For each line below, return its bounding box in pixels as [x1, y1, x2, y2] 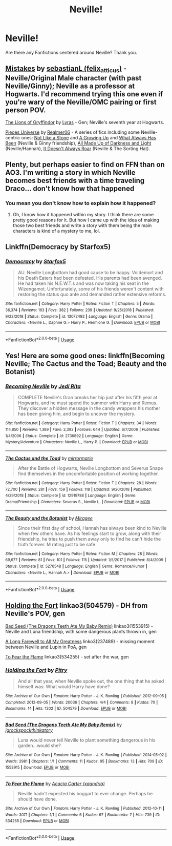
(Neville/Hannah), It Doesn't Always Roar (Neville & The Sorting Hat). [5, 145, 150, 152]
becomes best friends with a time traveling [5, 176, 145, 185]
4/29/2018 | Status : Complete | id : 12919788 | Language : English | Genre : [5, 493, 137, 498]
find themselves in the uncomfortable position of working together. [17, 470, 159, 477]
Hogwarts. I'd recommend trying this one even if [5, 90, 163, 98]
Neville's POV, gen [5, 609, 66, 618]
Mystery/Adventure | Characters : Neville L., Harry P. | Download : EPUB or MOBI [5, 440, 148, 445]
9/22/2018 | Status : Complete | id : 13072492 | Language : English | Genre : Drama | [5, 314, 153, 319]
